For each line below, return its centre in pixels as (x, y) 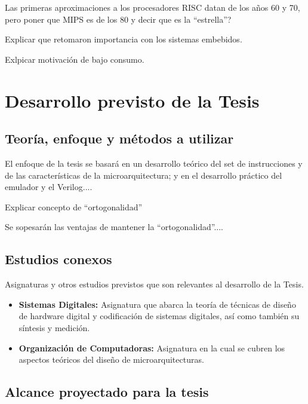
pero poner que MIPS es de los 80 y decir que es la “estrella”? (118, 19)
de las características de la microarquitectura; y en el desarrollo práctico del (144, 175)
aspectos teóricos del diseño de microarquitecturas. (111, 359)
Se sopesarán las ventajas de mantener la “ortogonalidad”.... (114, 227)
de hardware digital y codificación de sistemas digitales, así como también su (159, 316)
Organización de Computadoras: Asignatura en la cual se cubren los (152, 348)
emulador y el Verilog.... (49, 187)
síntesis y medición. (54, 327)
